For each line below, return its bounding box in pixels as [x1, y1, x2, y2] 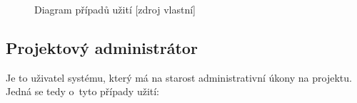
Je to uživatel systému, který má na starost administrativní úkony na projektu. [6, 70, 352, 85]
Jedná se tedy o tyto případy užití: [6, 84, 159, 99]
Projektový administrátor [6, 36, 198, 58]
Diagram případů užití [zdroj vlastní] [34, 2, 196, 16]
